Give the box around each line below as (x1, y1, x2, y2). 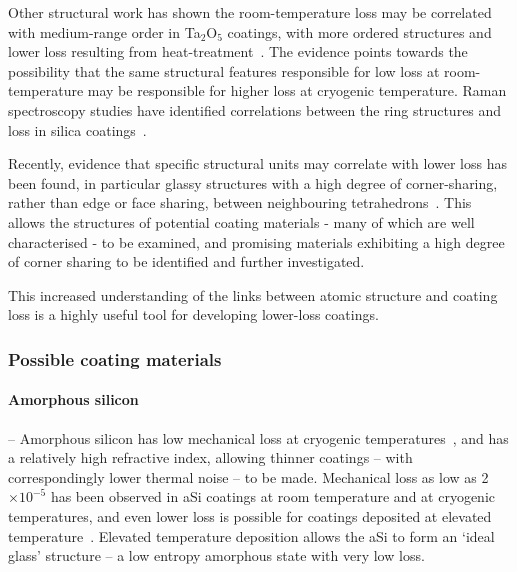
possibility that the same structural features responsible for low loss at (8, 60, 440, 81)
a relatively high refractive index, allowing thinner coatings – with (8, 447, 413, 468)
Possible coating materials (8, 346, 222, 371)
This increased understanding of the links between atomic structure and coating (8, 284, 498, 305)
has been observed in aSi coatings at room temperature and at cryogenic (50, 486, 496, 507)
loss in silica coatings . (8, 119, 147, 140)
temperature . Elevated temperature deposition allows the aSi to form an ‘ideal (8, 525, 495, 546)
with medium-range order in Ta (8, 21, 201, 42)
